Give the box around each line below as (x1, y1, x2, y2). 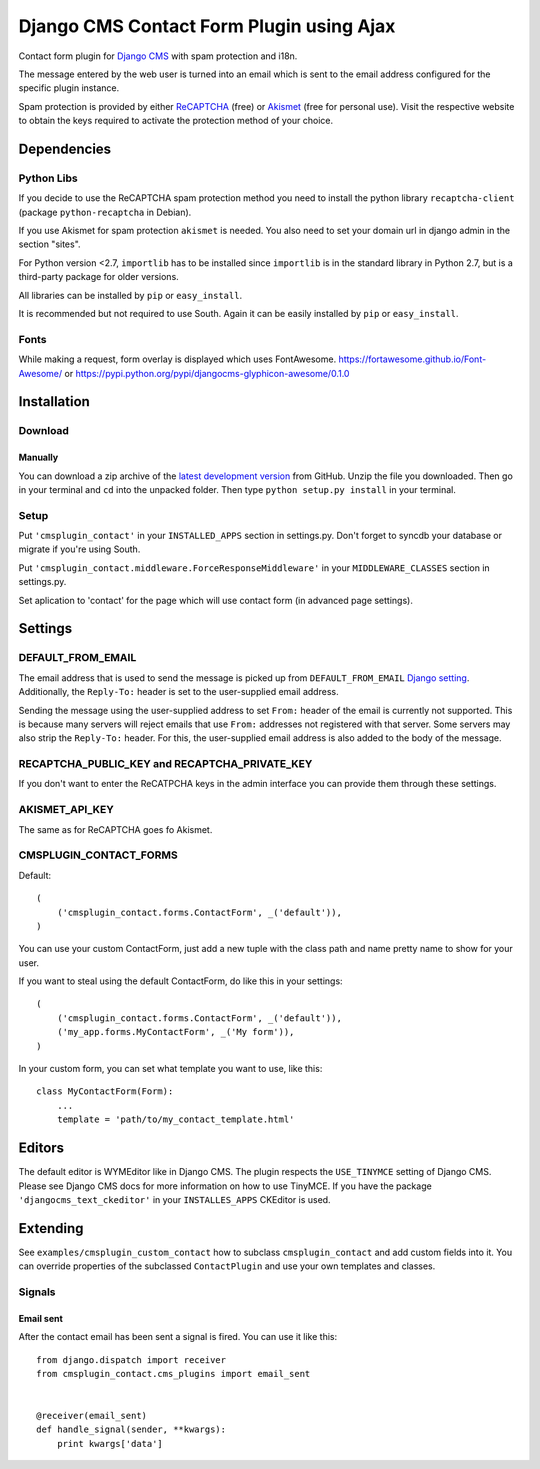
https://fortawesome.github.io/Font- (338, 353, 487, 365)
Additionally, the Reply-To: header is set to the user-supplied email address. (18, 686, 339, 698)
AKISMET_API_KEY (18, 803, 114, 817)
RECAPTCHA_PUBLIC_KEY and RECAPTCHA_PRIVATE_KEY (18, 757, 313, 771)
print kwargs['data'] (56, 1438, 164, 1449)
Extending (18, 1220, 84, 1237)
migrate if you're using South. (18, 543, 141, 555)
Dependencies (18, 140, 112, 157)
